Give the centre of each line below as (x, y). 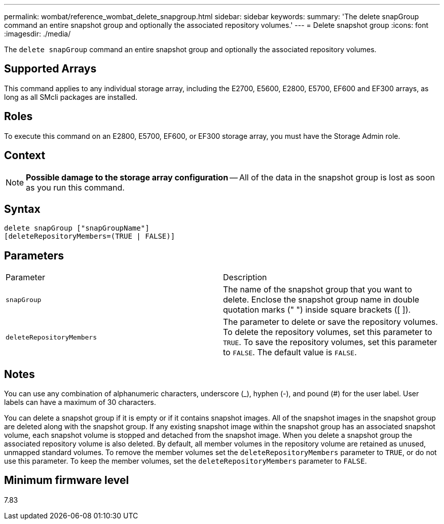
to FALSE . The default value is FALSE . (290, 352)
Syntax (22, 209)
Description (245, 277)
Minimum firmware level (67, 480)
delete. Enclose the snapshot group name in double (321, 300)
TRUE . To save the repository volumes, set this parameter (330, 342)
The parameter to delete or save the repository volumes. (330, 322)
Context (25, 156)
